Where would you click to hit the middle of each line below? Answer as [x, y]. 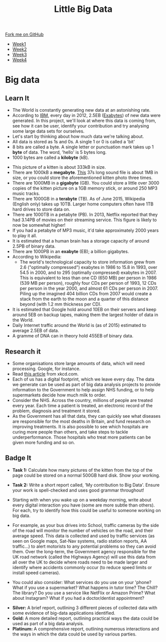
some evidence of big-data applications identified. [64, 613]
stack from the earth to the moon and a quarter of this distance [84, 299]
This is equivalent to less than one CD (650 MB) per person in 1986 [88, 278]
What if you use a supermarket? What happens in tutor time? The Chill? [85, 587]
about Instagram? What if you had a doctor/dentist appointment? [78, 598]
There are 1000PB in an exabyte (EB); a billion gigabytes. [71, 252]
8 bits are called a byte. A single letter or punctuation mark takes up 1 [83, 147]
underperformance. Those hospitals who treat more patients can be [82, 437]
